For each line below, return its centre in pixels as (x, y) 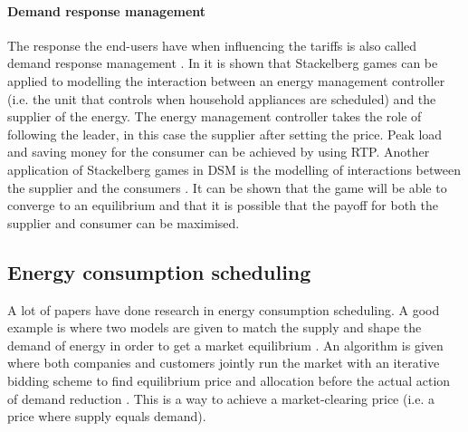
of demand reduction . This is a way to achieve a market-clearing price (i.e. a (221, 398)
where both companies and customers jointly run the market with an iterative (224, 363)
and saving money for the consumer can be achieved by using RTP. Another (219, 152)
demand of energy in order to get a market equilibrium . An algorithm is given (225, 345)
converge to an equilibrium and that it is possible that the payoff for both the (223, 205)
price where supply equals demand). (107, 416)
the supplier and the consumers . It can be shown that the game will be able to (227, 187)
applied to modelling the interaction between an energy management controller (226, 80)
